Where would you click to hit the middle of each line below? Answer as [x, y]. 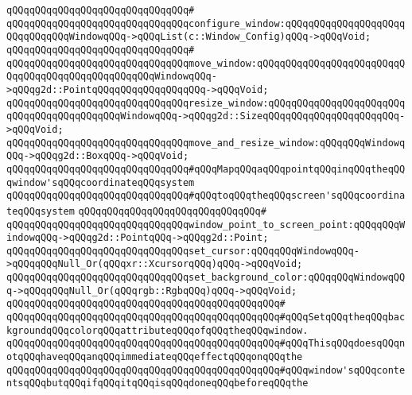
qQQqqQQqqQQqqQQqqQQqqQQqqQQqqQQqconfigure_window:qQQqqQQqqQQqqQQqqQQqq [206, 23]
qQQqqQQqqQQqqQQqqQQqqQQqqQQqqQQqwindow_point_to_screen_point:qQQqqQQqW [206, 225]
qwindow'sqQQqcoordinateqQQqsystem [101, 182]
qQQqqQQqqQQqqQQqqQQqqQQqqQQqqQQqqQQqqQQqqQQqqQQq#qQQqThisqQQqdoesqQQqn [206, 344]
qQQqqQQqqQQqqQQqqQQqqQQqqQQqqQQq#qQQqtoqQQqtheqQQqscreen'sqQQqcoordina [206, 196]
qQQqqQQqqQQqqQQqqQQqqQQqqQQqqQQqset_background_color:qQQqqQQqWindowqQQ [206, 278]
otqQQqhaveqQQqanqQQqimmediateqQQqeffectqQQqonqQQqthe [155, 357]
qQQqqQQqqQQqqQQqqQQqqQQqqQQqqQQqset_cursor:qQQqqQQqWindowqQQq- [183, 251]
